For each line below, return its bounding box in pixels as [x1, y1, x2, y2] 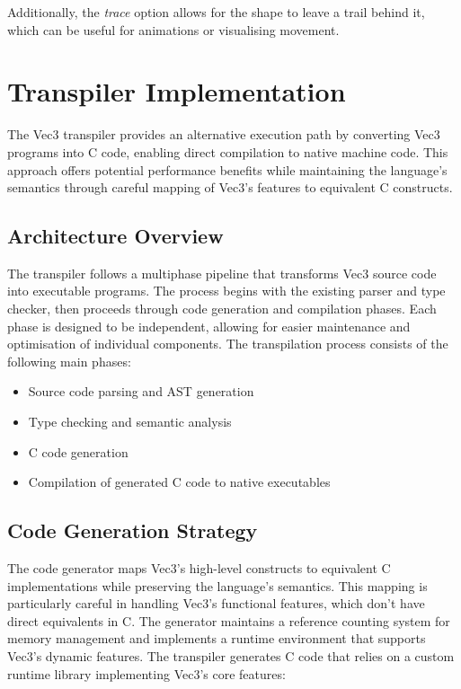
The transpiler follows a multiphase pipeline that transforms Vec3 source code [7, 263, 437, 282]
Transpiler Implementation [7, 73, 346, 110]
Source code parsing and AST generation [28, 382, 254, 401]
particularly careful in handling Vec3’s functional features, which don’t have [7, 594, 425, 613]
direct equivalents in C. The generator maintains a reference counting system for [7, 611, 450, 630]
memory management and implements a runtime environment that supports [7, 629, 426, 648]
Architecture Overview [7, 222, 224, 250]
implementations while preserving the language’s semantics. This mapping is [7, 576, 428, 595]
